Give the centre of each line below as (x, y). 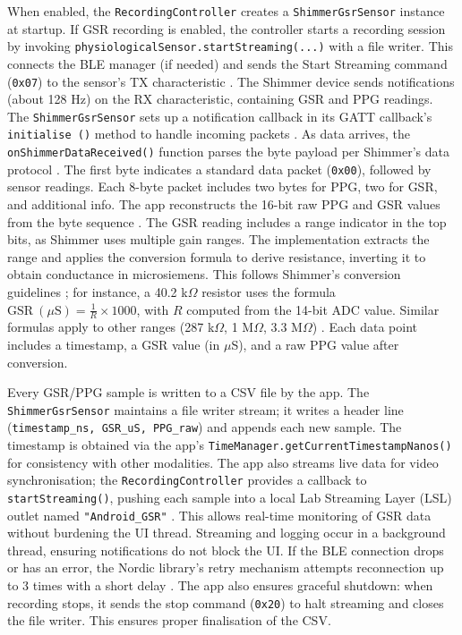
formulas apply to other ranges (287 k (111, 327)
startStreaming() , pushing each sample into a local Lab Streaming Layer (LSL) (230, 497)
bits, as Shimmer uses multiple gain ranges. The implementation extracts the (218, 239)
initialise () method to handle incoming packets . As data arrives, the (209, 134)
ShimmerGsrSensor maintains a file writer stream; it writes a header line (205, 409)
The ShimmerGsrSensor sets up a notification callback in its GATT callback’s (220, 116)
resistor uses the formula (269, 291)
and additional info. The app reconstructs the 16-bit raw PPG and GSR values (224, 203)
